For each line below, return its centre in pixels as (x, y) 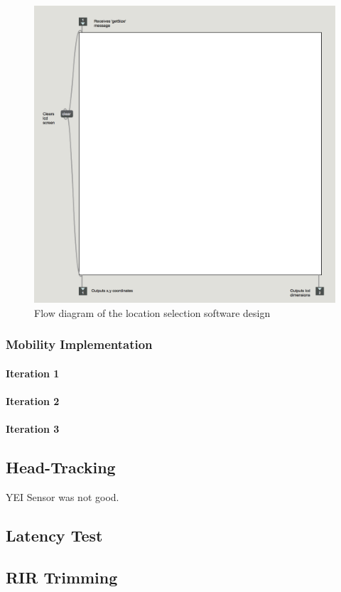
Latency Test (54, 535)
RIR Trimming (62, 577)
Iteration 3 (33, 429)
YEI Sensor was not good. (63, 497)
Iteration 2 (33, 401)
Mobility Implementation (79, 344)
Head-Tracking (61, 467)
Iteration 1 (33, 373)
